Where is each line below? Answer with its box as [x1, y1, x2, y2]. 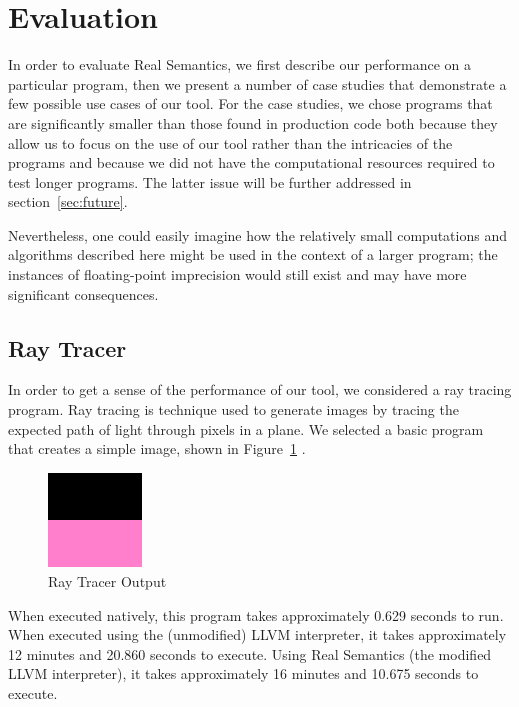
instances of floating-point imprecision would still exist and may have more [8, 264, 467, 285]
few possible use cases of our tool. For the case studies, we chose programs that [8, 93, 493, 114]
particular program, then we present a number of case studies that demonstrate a [8, 73, 507, 94]
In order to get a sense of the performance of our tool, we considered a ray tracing [8, 379, 512, 400]
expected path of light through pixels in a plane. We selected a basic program [8, 418, 484, 439]
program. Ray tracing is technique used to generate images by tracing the [8, 399, 459, 420]
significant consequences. [8, 283, 159, 304]
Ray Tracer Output [48, 570, 167, 591]
